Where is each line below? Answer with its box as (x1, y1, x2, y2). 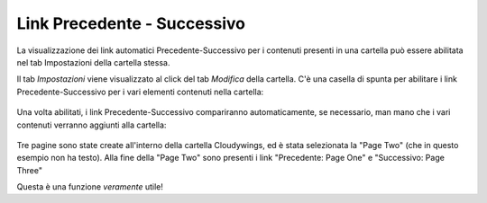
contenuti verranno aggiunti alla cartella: (16, 119, 167, 130)
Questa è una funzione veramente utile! (16, 181, 164, 192)
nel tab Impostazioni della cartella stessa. (16, 57, 170, 67)
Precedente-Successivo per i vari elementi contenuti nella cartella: (16, 86, 264, 97)
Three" (16, 164, 42, 175)
